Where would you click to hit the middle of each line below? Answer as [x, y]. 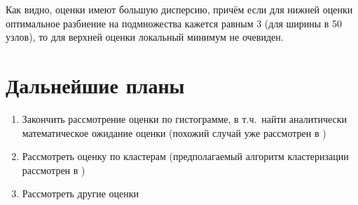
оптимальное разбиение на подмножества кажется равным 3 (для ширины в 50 [174, 23]
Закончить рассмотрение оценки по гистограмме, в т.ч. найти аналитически [185, 118]
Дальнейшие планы [95, 85]
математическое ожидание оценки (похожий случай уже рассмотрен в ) [174, 132]
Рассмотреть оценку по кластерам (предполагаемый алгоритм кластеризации [185, 156]
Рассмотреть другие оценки [81, 193]
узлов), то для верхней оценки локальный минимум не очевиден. [145, 37]
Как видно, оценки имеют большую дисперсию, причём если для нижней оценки [179, 9]
